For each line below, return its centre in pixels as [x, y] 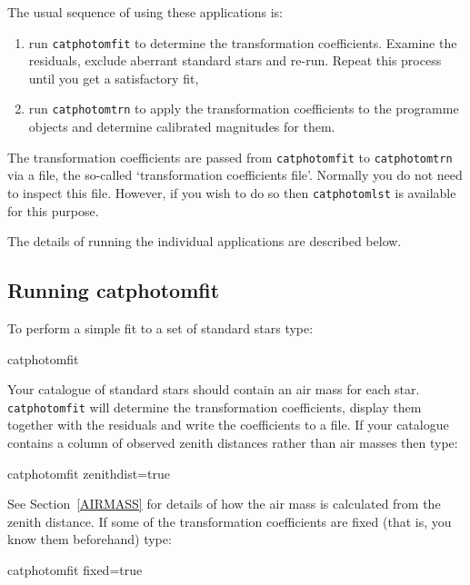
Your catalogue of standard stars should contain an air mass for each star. [214, 389]
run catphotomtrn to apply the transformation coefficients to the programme [244, 109]
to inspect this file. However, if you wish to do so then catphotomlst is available [232, 192]
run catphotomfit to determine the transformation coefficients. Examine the [243, 42]
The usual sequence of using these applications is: [145, 12]
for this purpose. [53, 210]
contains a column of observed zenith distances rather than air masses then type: [233, 443]
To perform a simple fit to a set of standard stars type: [160, 327]
